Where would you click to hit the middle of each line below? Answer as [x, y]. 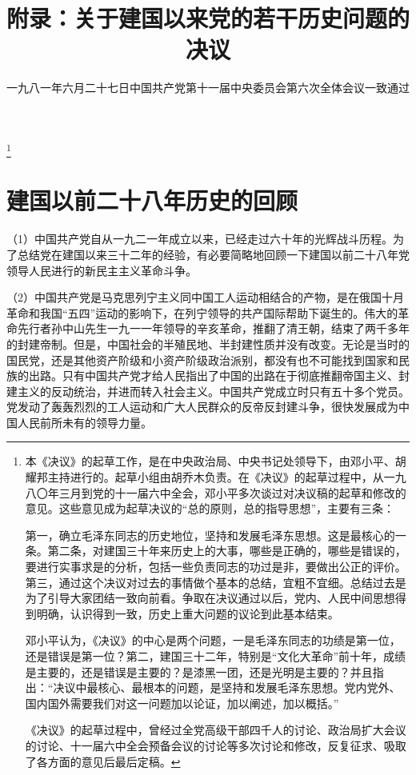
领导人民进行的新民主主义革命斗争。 [102, 270]
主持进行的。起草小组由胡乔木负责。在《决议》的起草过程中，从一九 [227, 477]
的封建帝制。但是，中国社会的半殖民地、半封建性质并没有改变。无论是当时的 [208, 344]
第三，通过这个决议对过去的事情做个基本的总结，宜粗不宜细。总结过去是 [216, 582]
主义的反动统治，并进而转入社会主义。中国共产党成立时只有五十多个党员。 [213, 391]
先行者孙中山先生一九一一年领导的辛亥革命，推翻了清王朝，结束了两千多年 [213, 328]
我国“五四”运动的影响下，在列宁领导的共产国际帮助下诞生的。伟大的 [219, 312]
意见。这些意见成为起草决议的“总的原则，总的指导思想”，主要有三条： [210, 508]
